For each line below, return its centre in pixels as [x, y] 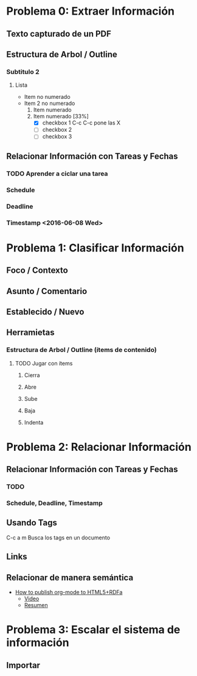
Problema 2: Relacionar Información [99, 447]
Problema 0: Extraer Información [91, 11]
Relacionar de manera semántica [70, 577]
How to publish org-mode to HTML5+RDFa [69, 592]
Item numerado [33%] [61, 117]
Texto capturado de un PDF [59, 34]
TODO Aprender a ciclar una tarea [57, 173]
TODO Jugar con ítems [44, 363]
